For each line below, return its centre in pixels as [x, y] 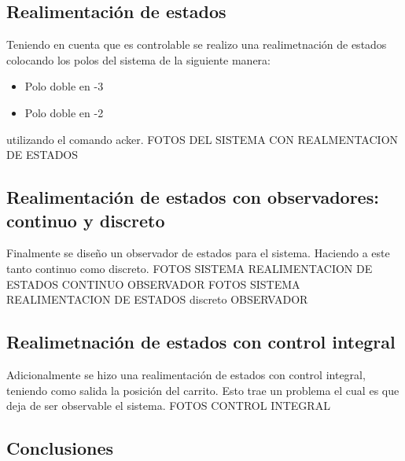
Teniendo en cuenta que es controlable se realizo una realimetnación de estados [197, 44]
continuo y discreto [86, 220]
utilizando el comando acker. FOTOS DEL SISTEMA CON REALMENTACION [202, 139]
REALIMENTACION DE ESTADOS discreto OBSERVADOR [157, 299]
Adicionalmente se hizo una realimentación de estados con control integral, [186, 374]
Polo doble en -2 [64, 112]
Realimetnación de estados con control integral [201, 342]
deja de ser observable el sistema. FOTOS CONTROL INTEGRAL [168, 406]
